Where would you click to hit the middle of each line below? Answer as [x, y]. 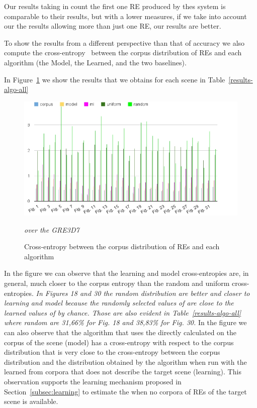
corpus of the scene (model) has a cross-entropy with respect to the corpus [119, 342]
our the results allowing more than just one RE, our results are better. [113, 26]
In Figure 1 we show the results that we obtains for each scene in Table [115, 79]
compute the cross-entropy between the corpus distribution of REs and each [123, 53]
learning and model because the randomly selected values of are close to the [119, 303]
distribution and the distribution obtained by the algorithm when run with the [125, 362]
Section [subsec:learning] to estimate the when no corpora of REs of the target [125, 391]
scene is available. [31, 401]
